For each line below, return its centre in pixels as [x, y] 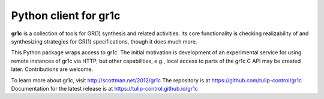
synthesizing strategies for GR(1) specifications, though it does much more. [104, 41]
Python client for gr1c [66, 16]
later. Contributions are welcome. [52, 69]
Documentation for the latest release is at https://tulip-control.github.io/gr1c [104, 88]
